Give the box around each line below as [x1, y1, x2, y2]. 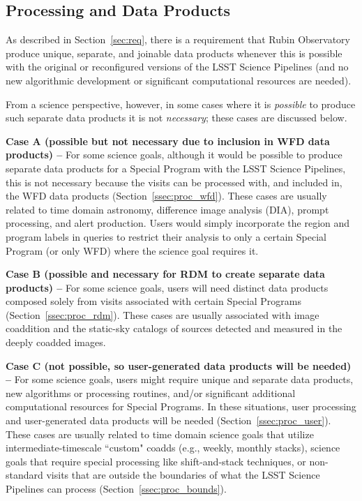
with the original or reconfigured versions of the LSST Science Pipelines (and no [6, 59, 349, 74]
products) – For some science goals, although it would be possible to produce [6, 147, 342, 162]
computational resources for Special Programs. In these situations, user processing [6, 399, 356, 414]
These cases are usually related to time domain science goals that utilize [6, 426, 314, 441]
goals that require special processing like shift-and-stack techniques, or [6, 454, 306, 468]
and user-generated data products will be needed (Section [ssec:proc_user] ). [6, 413, 331, 428]
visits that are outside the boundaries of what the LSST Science [46, 468, 320, 482]
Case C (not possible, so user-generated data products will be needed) [6, 358, 352, 373]
